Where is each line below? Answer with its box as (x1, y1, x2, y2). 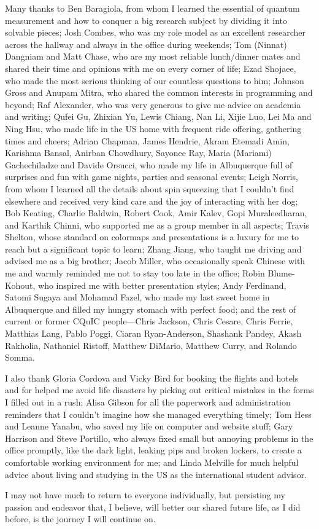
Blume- (267, 267, 295, 280)
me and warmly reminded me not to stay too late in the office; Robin (5, 267, 265, 280)
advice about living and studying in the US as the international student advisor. (5, 468, 307, 480)
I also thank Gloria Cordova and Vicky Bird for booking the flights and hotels (5, 371, 299, 384)
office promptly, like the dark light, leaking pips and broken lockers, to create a (5, 444, 302, 457)
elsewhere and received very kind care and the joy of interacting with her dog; (5, 194, 298, 207)
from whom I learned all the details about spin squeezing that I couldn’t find (5, 182, 294, 195)
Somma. (5, 351, 35, 364)
